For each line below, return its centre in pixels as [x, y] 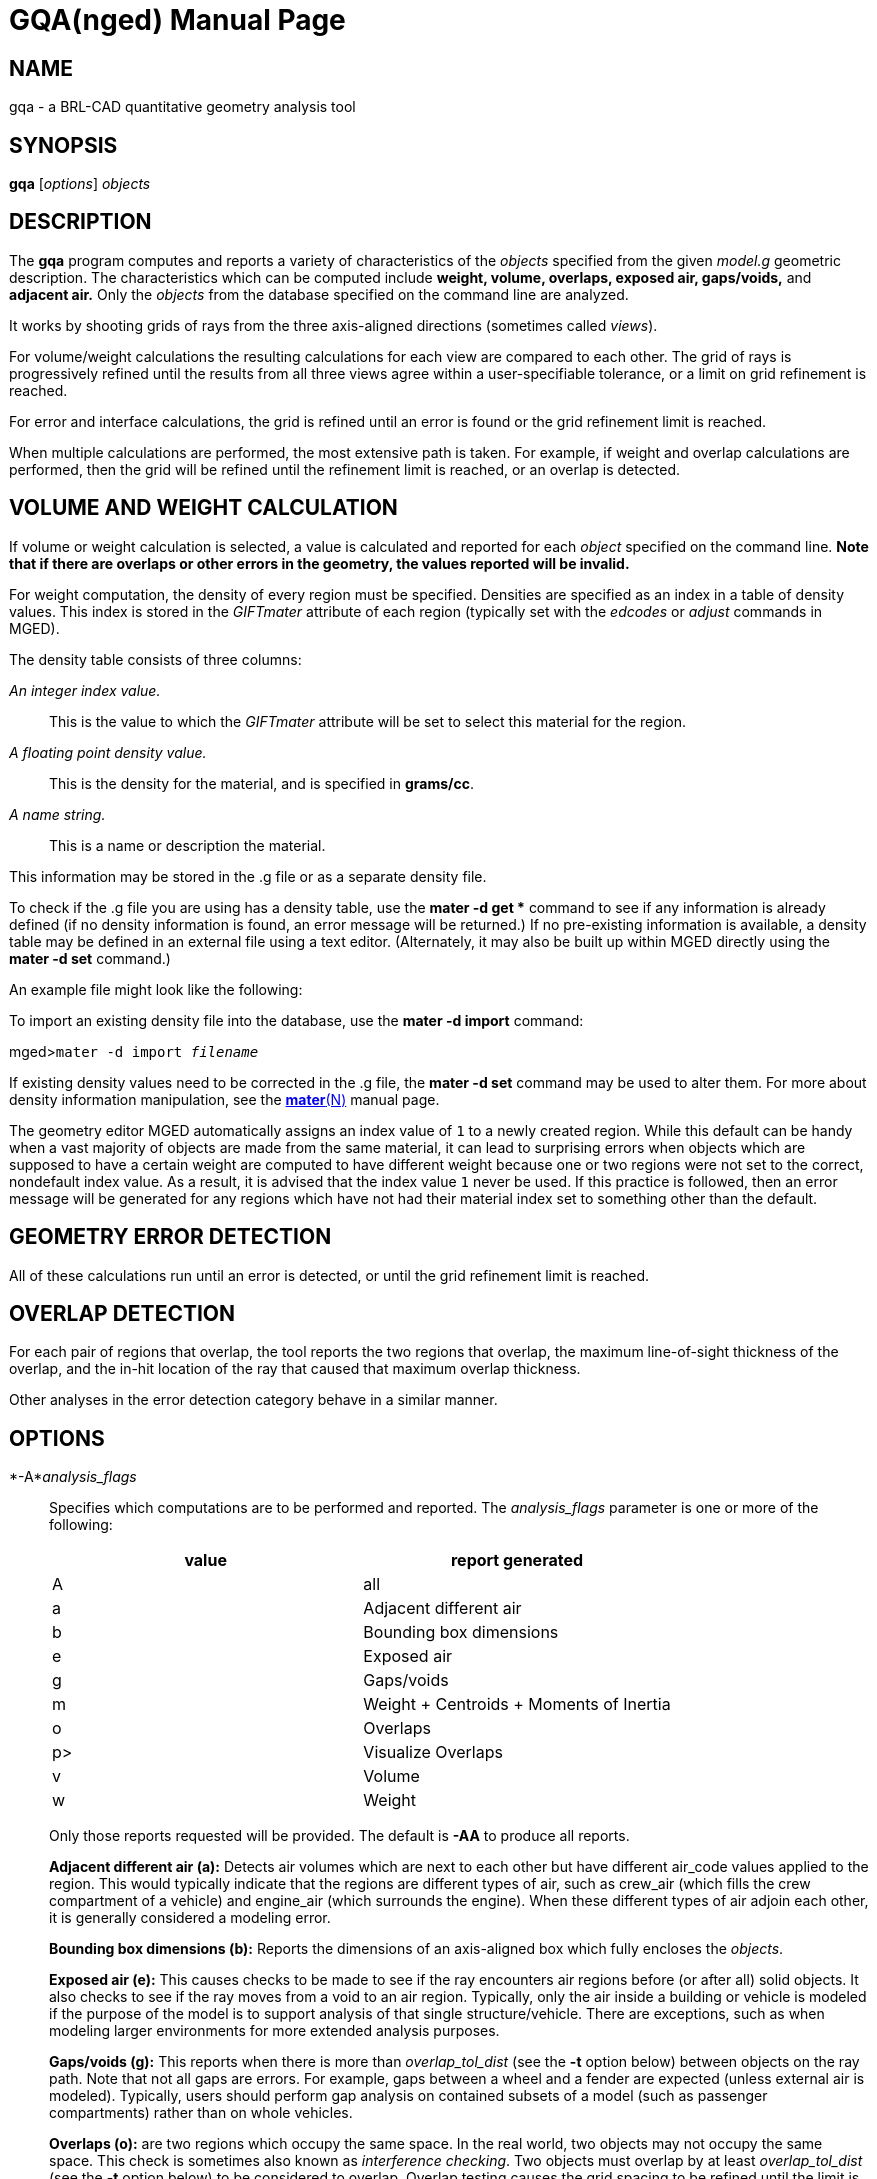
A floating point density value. [108, 752]
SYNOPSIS [63, 145]
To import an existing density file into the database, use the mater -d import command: [296, 1020]
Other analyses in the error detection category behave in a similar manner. [253, 1400]
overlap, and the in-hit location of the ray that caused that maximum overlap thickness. [295, 1369]
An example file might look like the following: [156, 989]
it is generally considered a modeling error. [190, 1918]
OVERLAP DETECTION [122, 1313]
